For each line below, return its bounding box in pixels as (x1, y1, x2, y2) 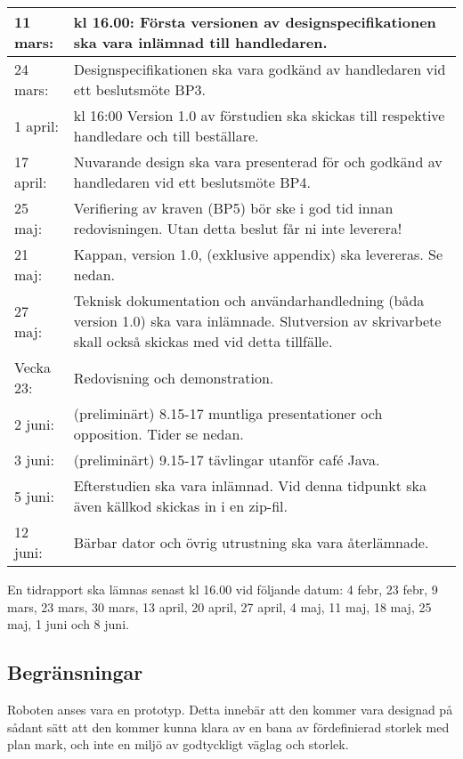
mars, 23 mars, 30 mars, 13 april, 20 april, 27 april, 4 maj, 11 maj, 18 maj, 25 (7, 597, 432, 616)
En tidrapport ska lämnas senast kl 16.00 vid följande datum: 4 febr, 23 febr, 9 (7, 580, 438, 598)
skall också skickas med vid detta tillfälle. (73, 331, 333, 351)
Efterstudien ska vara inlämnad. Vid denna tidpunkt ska (73, 475, 427, 496)
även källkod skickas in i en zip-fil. (73, 496, 288, 516)
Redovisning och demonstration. (73, 367, 274, 388)
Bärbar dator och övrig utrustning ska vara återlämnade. (73, 531, 429, 553)
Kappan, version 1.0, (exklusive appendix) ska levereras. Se (73, 244, 443, 264)
